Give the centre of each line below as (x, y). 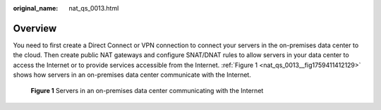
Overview (35, 28)
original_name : (36, 8)
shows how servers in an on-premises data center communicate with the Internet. (132, 75)
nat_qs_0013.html (94, 8)
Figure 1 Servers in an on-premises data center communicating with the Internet (147, 91)
